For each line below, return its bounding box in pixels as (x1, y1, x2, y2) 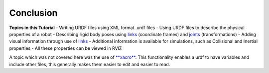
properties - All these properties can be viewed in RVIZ (9, 45, 122, 51)
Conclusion (9, 7, 58, 18)
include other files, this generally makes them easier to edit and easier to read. (9, 61, 170, 67)
